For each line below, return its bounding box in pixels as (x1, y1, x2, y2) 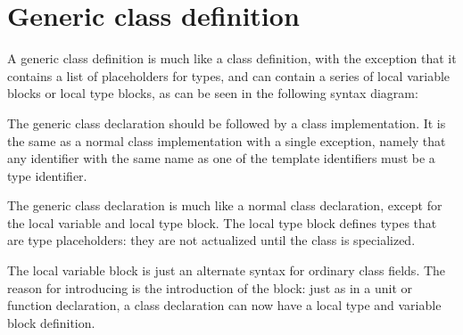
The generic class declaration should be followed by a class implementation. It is (7, 113, 446, 132)
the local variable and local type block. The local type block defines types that (7, 213, 437, 232)
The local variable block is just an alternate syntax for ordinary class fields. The (7, 261, 446, 280)
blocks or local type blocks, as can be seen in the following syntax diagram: (7, 84, 418, 102)
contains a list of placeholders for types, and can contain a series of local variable (7, 66, 451, 85)
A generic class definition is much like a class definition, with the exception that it (7, 49, 457, 68)
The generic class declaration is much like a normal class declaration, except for (7, 196, 442, 215)
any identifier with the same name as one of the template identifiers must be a (7, 149, 435, 167)
